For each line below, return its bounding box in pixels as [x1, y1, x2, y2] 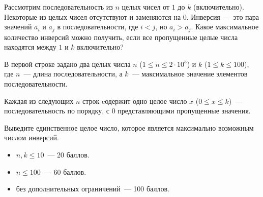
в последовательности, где [57, 21, 138, 32]
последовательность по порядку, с [4, 105, 109, 116]
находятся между [4, 42, 56, 52]
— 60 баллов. [44, 166, 86, 177]
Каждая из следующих [4, 95, 74, 106]
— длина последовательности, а [23, 68, 123, 79]
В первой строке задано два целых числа [4, 58, 131, 69]
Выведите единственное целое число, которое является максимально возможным [4, 122, 254, 133]
